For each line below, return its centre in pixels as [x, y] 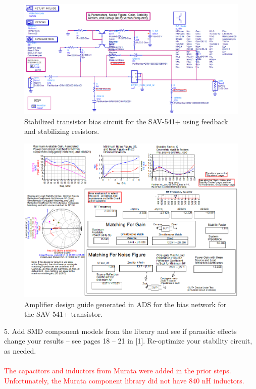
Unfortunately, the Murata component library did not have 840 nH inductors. [124, 380]
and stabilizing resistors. [62, 131]
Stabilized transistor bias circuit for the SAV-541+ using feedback [126, 121]
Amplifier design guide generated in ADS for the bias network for [125, 304]
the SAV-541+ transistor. [64, 314]
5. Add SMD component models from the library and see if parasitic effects [120, 331]
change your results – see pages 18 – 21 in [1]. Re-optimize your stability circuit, [128, 341]
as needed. [20, 351]
